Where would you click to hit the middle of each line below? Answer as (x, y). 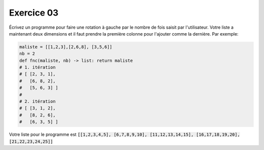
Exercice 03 (34, 13)
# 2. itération (37, 102)
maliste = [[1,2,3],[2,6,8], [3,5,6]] (66, 47)
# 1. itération (37, 67)
